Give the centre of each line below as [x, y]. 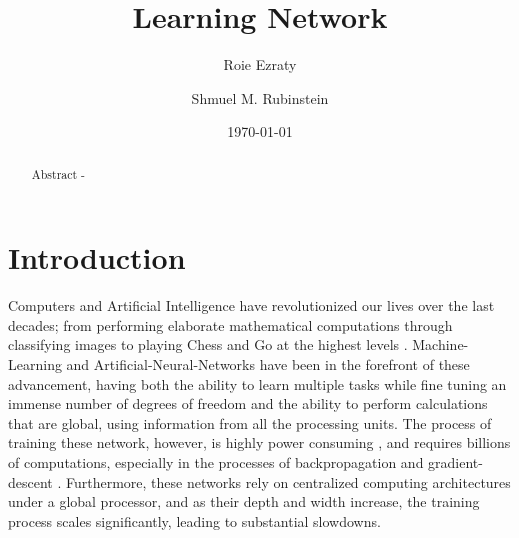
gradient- [455, 462]
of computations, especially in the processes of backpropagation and [216, 462]
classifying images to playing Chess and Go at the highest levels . [208, 344]
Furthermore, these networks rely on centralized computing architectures [288, 481]
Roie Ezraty [260, 64]
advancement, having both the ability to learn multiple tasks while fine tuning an [257, 383]
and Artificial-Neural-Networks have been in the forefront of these [268, 364]
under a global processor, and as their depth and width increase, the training [244, 501]
